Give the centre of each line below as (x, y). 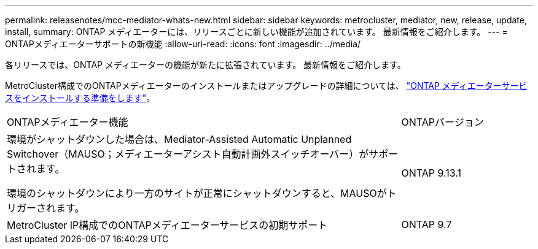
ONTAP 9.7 (427, 224)
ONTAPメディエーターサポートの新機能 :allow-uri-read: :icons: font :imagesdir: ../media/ (183, 44)
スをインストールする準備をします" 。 (80, 98)
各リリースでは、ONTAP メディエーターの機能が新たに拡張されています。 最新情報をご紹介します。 (205, 65)
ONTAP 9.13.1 (431, 173)
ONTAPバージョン (442, 122)
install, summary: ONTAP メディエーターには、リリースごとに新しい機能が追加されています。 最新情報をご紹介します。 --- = (256, 32)
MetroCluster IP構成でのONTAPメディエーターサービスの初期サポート (167, 225)
